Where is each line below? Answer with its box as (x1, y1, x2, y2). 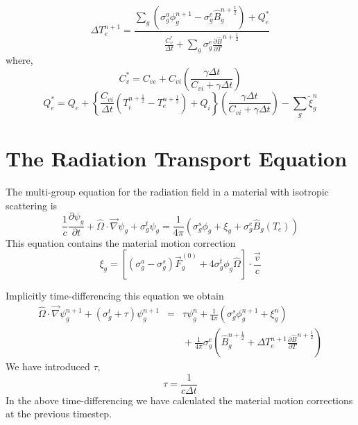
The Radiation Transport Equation (6, 144, 348, 173)
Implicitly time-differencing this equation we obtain (6, 288, 224, 303)
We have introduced (6, 359, 90, 374)
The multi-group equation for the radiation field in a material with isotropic (6, 184, 329, 199)
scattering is (6, 198, 58, 212)
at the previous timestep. (6, 406, 112, 421)
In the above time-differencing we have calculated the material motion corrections (6, 392, 353, 407)
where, (6, 53, 33, 67)
